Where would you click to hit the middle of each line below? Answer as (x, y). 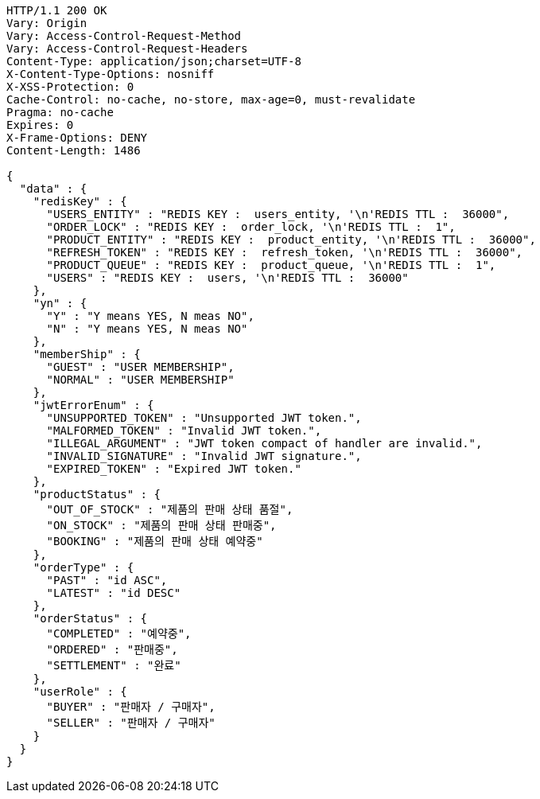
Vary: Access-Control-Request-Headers (127, 49)
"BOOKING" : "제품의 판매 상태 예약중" (155, 541)
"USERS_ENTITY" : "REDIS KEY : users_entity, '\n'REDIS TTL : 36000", (278, 214)
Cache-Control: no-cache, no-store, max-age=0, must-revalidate (211, 99)
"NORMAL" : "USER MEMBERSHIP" (140, 380)
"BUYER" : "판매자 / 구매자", (131, 707)
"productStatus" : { (97, 494)
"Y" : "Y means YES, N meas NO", (150, 316)
